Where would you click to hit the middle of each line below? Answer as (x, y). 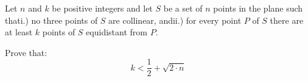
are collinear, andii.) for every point (175, 20)
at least (19, 32)
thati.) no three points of (51, 20)
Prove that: (26, 52)
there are (287, 20)
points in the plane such (258, 8)
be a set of (183, 8)
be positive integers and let (102, 8)
